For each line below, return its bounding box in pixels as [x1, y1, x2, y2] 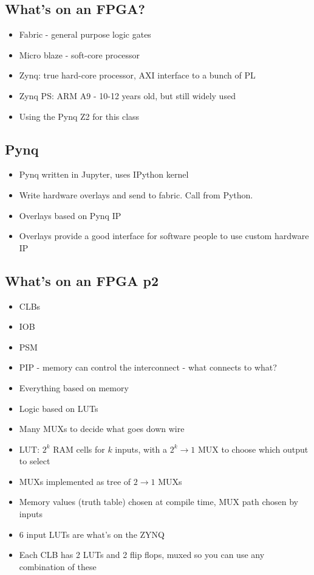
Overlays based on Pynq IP [19, 209, 121, 221]
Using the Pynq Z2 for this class [19, 110, 140, 122]
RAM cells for [53, 442, 105, 455]
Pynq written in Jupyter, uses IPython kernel [19, 168, 189, 181]
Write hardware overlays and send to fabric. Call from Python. [19, 188, 253, 201]
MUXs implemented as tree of [19, 475, 131, 487]
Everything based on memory [19, 381, 129, 394]
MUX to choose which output [197, 442, 309, 455]
